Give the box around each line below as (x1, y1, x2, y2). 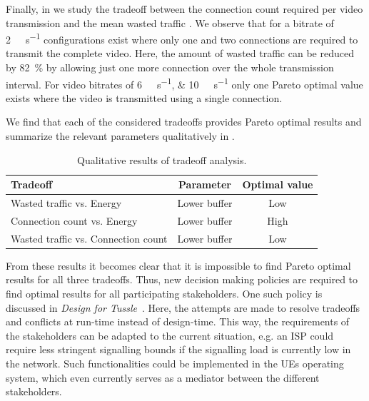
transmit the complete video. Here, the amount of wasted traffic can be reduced (6, 46, 354, 61)
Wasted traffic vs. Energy (11, 196, 122, 210)
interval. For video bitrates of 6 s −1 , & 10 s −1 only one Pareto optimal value (6, 74, 363, 91)
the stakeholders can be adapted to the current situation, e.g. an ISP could (6, 328, 334, 342)
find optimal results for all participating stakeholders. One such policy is (6, 286, 323, 301)
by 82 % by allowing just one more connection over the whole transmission (6, 60, 334, 75)
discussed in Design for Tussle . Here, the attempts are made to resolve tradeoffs (6, 300, 360, 315)
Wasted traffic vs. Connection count (11, 230, 168, 245)
